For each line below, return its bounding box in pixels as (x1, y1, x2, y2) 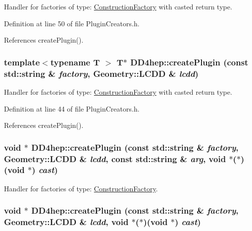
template (4, 56, 40, 68)
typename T (50, 56, 100, 68)
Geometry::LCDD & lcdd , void (4, 216, 129, 228)
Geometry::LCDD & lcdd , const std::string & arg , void (4, 152, 226, 165)
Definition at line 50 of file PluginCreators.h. (4, 18, 140, 28)
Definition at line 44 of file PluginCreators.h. (4, 103, 140, 114)
